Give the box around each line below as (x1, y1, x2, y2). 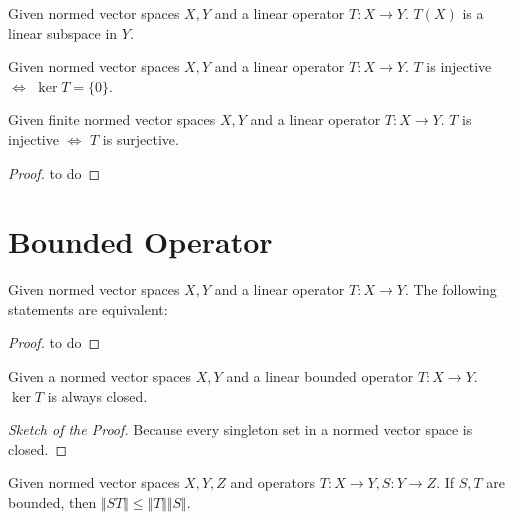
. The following (404, 279, 497, 300)
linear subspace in (8, 22, 118, 43)
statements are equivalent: (8, 298, 168, 319)
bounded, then (8, 492, 97, 513)
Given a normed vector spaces (8, 366, 192, 387)
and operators (230, 472, 316, 493)
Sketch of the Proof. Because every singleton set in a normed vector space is (8, 419, 473, 440)
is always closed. (47, 385, 148, 406)
